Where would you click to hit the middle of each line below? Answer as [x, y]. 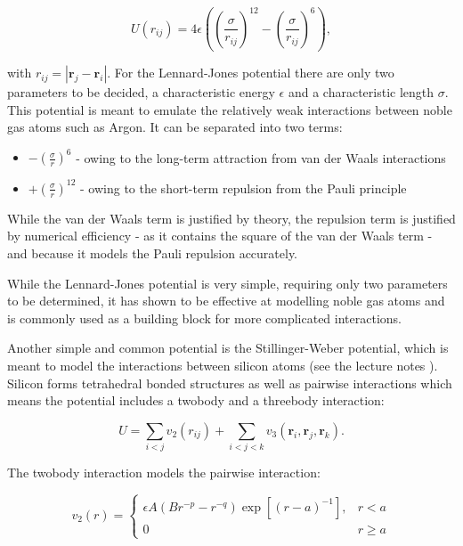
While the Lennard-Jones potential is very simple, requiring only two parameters [227, 283]
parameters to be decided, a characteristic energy [141, 92]
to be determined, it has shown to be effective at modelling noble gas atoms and [226, 301]
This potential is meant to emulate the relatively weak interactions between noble [230, 109]
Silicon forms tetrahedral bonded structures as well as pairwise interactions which [230, 383]
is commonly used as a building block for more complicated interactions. [204, 318]
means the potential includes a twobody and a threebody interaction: [196, 400]
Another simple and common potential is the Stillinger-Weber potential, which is [228, 348]
